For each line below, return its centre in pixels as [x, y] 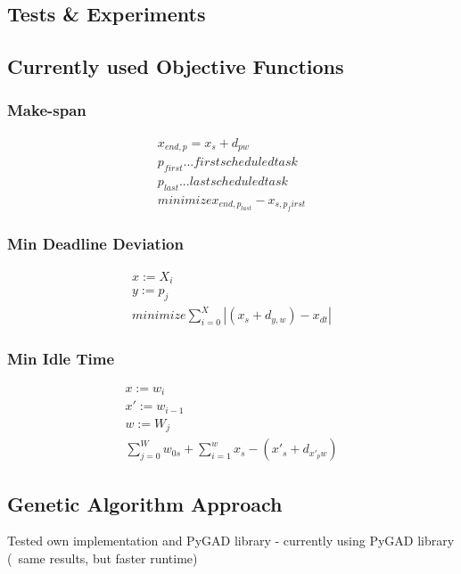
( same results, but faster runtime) [103, 558]
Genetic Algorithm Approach [145, 503]
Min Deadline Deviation [95, 244]
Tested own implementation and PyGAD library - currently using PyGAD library [231, 541]
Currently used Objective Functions [176, 66]
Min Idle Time [61, 359]
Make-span [47, 110]
